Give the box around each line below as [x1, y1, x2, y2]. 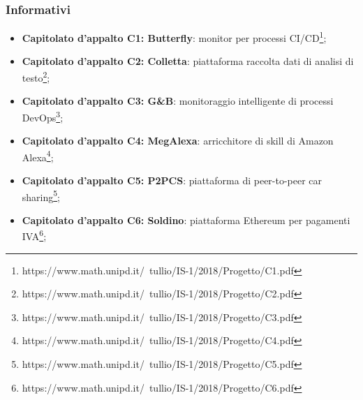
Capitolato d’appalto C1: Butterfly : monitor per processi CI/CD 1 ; [22, 29, 327, 45]
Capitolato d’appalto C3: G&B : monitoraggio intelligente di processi [22, 94, 334, 108]
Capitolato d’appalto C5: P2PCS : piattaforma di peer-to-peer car [22, 173, 323, 187]
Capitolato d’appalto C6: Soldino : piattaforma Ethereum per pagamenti [22, 212, 350, 227]
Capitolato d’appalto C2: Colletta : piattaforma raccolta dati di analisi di [22, 54, 354, 68]
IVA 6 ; [22, 227, 47, 244]
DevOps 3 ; [22, 108, 64, 124]
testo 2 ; [22, 68, 50, 84]
